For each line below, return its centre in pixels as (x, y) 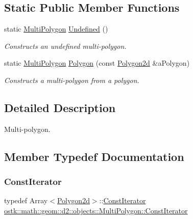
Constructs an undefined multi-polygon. (65, 46)
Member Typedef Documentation (94, 156)
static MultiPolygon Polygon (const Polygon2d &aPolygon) (97, 63)
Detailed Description (60, 107)
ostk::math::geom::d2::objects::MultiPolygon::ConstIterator (96, 210)
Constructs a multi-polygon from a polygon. (72, 80)
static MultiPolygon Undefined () (56, 29)
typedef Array (26, 200)
